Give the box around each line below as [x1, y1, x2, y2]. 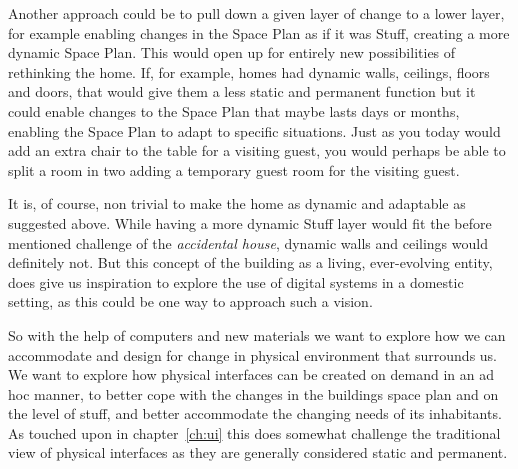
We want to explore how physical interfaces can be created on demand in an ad [8, 364, 494, 385]
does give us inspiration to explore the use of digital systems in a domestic [8, 271, 464, 292]
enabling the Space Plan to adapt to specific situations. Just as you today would [8, 120, 501, 141]
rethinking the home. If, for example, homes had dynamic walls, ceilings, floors [8, 61, 490, 82]
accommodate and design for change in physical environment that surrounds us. [8, 344, 498, 365]
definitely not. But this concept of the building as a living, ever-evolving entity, [8, 252, 493, 273]
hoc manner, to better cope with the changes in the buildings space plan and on [8, 383, 499, 404]
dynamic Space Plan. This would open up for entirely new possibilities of [8, 42, 456, 63]
